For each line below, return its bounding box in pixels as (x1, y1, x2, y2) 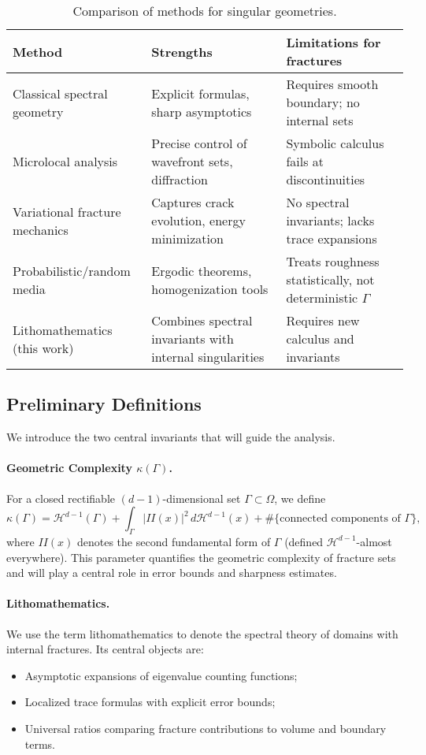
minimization (151, 229, 224, 247)
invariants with (151, 329, 234, 348)
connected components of (280, 513, 401, 525)
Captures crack (151, 193, 235, 211)
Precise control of (151, 134, 247, 152)
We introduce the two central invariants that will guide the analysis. (6, 429, 335, 445)
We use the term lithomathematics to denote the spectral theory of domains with (6, 625, 398, 642)
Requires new (286, 311, 360, 329)
